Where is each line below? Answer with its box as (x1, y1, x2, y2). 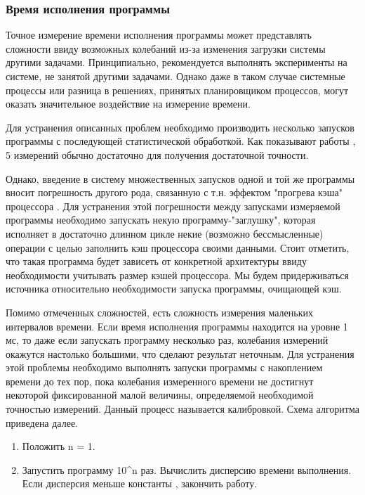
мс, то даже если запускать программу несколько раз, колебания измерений (6, 333, 328, 347)
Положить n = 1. (22, 439, 95, 454)
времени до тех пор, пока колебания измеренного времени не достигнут (6, 373, 314, 388)
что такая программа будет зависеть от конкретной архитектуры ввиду (6, 254, 307, 269)
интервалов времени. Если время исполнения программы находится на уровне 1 (6, 319, 348, 333)
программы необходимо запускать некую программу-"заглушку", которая (6, 212, 316, 227)
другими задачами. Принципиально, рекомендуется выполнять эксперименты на (6, 55, 347, 70)
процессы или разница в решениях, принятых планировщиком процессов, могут (6, 82, 349, 97)
